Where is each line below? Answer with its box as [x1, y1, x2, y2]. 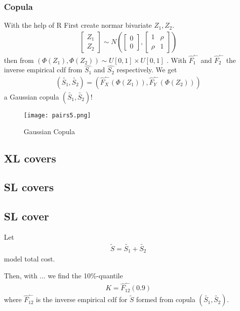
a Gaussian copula [4, 92, 59, 102]
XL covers [4, 150, 56, 165]
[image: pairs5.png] [24, 112, 91, 119]
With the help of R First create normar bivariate [4, 20, 152, 30]
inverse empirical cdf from [4, 64, 82, 75]
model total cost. [4, 254, 55, 264]
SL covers [4, 179, 54, 195]
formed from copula [136, 294, 196, 305]
